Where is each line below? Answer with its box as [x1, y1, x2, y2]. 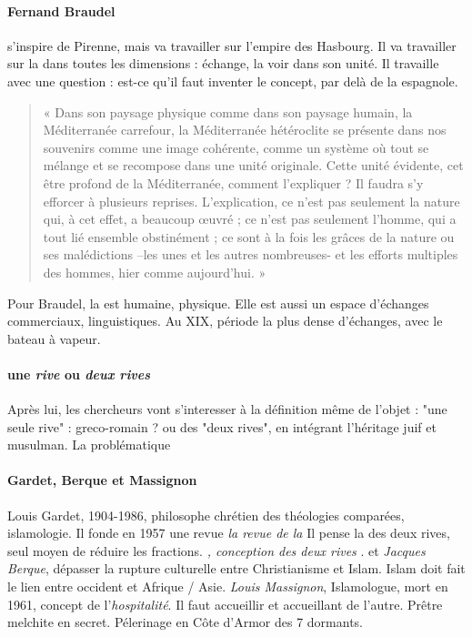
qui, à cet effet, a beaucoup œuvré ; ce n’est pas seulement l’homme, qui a [43, 209, 457, 228]
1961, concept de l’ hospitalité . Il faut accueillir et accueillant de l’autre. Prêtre [7, 594, 443, 613]
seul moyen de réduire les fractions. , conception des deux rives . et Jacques [7, 541, 426, 560]
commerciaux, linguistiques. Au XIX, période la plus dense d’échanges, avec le [7, 311, 443, 330]
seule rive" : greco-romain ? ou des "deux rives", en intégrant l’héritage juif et [7, 417, 437, 436]
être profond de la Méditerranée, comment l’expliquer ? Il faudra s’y [43, 173, 424, 192]
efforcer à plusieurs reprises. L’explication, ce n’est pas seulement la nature [43, 191, 460, 210]
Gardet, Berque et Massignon [7, 470, 197, 490]
